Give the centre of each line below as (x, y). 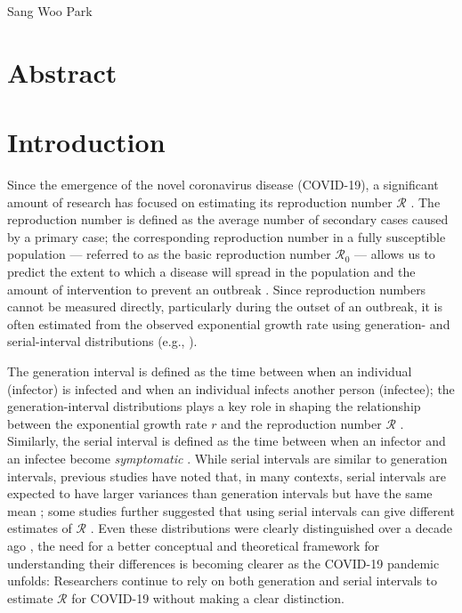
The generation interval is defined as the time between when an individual (210, 371)
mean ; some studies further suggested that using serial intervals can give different (231, 510)
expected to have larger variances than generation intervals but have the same (220, 493)
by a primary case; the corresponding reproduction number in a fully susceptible (227, 236)
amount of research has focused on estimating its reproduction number (200, 202)
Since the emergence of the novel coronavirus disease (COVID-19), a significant (223, 185)
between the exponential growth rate (107, 423)
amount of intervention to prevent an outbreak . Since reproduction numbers (217, 289)
